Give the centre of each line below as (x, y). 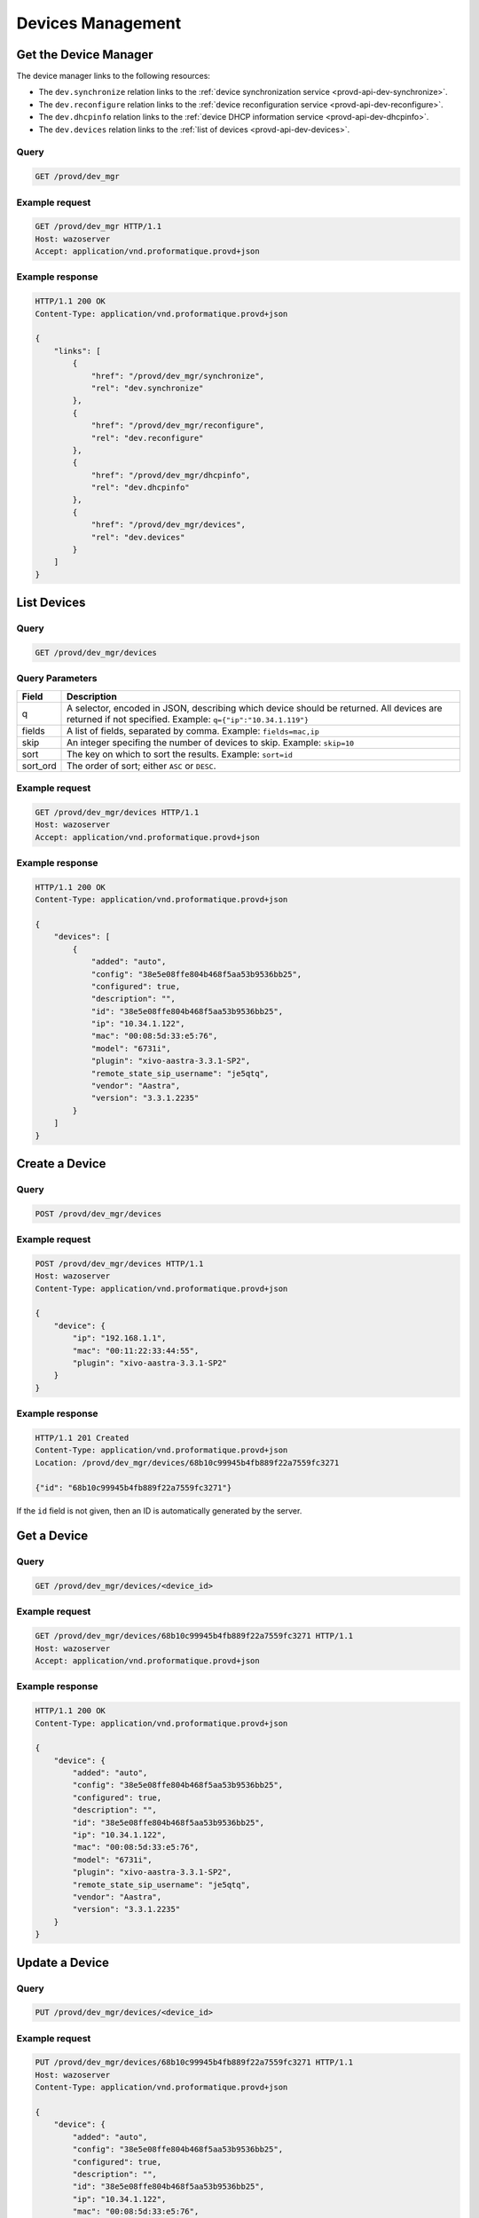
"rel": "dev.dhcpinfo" (140, 488)
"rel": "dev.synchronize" (147, 388)
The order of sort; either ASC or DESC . (141, 766)
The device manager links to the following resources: (113, 76)
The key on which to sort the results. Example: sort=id (180, 754)
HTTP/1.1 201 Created (82, 1438)
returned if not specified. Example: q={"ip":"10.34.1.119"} (188, 719)
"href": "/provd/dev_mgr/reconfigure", (178, 425)
